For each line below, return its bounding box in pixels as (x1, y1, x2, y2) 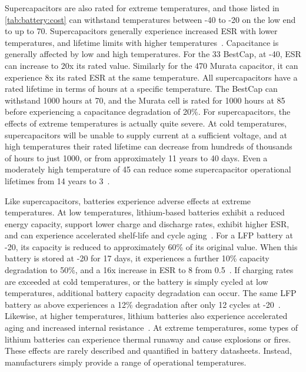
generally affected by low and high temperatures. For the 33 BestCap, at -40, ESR (5, 48, 301, 60)
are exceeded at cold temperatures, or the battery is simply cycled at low (5, 275, 268, 287)
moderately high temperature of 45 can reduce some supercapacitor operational (5, 163, 291, 175)
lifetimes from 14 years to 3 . (5, 174, 110, 187)
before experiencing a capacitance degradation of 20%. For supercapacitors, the (5, 105, 291, 118)
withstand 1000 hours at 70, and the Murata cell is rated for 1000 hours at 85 (5, 94, 285, 106)
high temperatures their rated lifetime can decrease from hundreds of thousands (5, 140, 292, 152)
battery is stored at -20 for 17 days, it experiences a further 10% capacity (5, 252, 270, 264)
